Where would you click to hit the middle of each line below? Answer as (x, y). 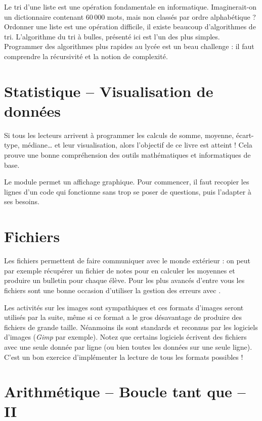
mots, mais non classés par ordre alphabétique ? (181, 16)
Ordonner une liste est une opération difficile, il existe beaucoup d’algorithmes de (130, 27)
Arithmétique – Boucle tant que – (125, 391)
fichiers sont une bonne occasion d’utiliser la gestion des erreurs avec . (113, 290)
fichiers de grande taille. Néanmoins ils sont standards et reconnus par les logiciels (131, 327)
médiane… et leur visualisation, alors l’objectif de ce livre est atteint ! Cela (137, 145)
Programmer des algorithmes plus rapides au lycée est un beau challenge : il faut (129, 46)
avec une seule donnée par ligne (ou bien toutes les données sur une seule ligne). (128, 346)
